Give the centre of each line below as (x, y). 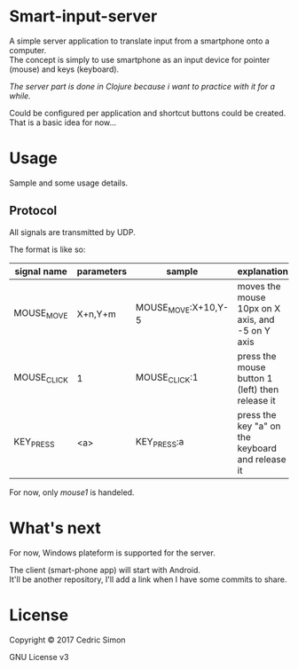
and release (262, 459)
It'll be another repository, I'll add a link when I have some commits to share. (148, 579)
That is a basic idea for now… (63, 122)
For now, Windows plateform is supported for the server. (112, 553)
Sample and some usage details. (69, 183)
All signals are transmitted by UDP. (72, 232)
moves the (259, 286)
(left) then (258, 390)
